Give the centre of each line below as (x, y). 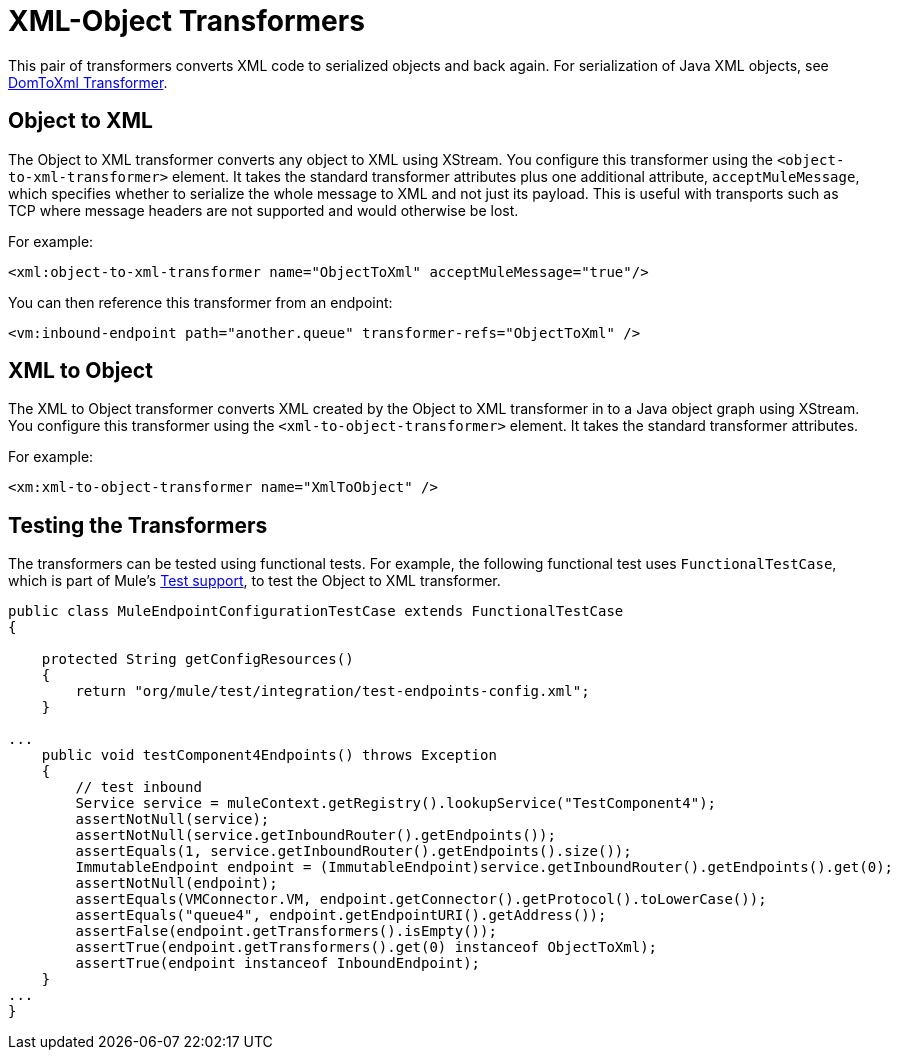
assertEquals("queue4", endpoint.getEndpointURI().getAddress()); (341, 915)
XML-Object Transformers (186, 21)
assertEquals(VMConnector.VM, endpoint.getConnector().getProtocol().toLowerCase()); (421, 899)
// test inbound (138, 787)
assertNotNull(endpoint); (176, 883)
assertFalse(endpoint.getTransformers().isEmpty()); (286, 931)
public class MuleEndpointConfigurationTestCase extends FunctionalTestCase (316, 611)
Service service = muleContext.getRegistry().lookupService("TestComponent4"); (396, 803)
